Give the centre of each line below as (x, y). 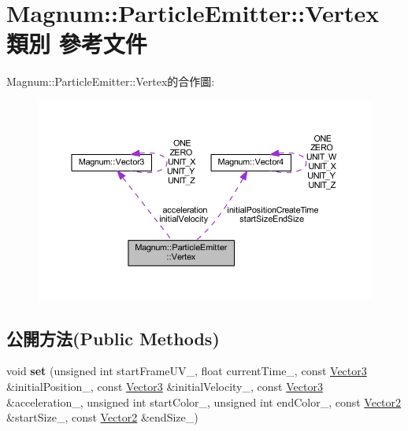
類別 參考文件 (77, 44)
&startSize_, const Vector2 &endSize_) (102, 417)
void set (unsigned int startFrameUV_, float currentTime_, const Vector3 (187, 371)
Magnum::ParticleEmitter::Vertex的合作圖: (111, 81)
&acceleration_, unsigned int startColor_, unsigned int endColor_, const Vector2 (204, 402)
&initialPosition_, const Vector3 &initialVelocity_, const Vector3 (165, 386)
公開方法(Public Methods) (113, 338)
